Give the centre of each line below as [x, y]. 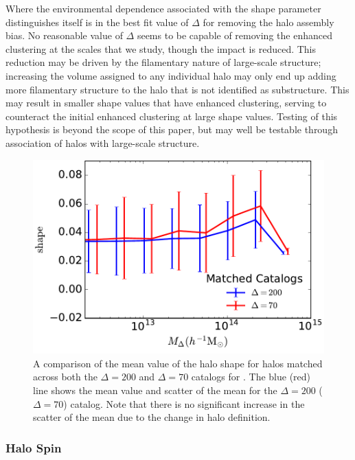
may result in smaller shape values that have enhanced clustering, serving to [166, 103]
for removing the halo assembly [268, 22]
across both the [65, 377]
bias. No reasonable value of [64, 35]
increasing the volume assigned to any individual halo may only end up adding [171, 75]
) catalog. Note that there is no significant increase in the [184, 403]
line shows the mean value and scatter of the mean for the [155, 390]
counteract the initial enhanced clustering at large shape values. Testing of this [172, 116]
